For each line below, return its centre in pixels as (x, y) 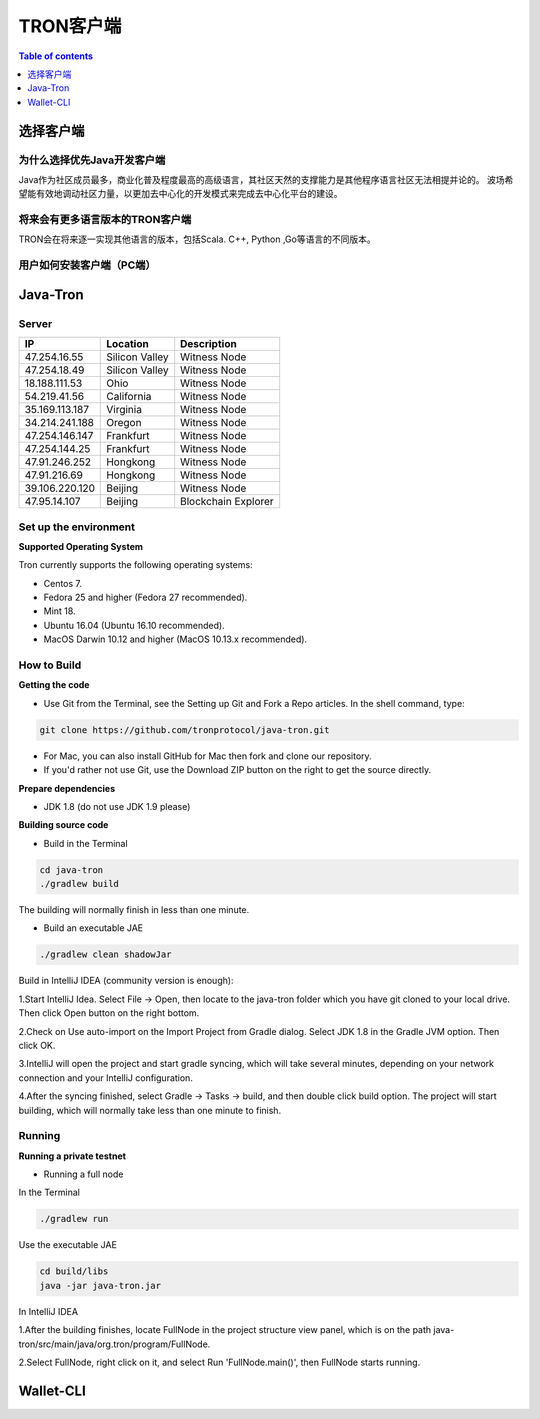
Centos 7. (63, 583)
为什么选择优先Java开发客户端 (92, 160)
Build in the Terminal (86, 843)
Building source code (63, 825)
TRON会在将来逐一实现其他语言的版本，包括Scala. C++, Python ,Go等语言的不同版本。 (197, 239)
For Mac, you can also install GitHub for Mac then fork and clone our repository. (207, 756)
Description (208, 344)
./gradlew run (74, 1219)
